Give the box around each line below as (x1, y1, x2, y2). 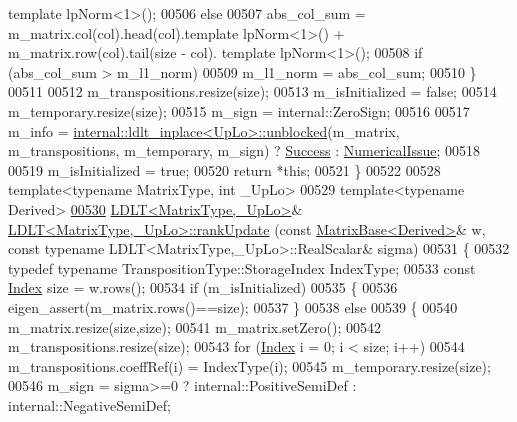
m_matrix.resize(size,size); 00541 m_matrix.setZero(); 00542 (8, 316, 381, 337)
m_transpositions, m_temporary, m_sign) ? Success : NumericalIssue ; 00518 (8, 140, 481, 161)
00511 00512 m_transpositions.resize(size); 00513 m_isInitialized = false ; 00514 (8, 81, 497, 102)
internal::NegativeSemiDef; (8, 394, 171, 415)
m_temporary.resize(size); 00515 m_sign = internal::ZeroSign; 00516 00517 (8, 100, 470, 121)
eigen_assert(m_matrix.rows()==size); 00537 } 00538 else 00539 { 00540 (8, 296, 458, 317)
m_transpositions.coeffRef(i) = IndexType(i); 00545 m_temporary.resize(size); (8, 355, 491, 376)
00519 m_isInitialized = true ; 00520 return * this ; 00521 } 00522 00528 (8, 159, 441, 180)
